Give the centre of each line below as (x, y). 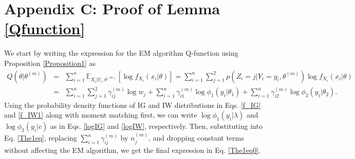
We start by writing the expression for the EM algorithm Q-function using (121, 53)
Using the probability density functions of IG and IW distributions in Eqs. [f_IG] (133, 105)
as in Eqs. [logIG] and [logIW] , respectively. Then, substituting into (156, 126)
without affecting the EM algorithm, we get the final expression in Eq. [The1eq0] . (133, 150)
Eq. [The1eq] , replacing (41, 138)
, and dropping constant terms (196, 138)
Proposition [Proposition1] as (50, 63)
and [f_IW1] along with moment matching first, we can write (101, 115)
